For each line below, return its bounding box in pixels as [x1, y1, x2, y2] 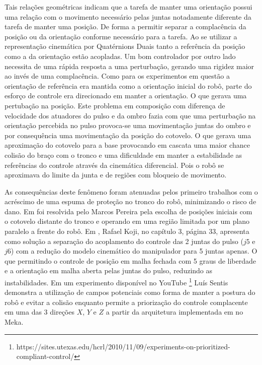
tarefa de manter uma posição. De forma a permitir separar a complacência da [5, 21, 246, 32]
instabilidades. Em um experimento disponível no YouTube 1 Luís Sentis [5, 276, 228, 287]
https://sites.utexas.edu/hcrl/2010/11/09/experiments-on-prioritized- [16, 341, 230, 351]
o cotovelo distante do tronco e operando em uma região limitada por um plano [5, 216, 250, 226]
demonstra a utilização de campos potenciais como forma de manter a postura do [5, 287, 255, 297]
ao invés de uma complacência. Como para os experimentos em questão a [5, 71, 230, 81]
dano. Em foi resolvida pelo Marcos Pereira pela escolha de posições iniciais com [5, 206, 252, 216]
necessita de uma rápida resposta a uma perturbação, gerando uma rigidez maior [5, 60, 254, 71]
